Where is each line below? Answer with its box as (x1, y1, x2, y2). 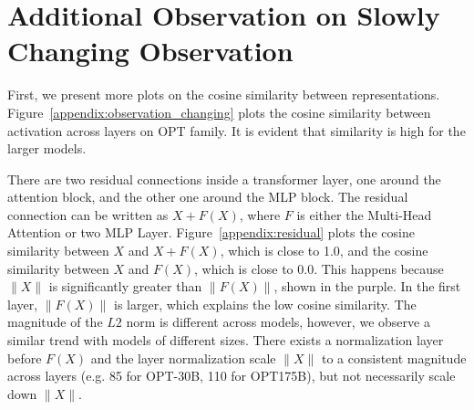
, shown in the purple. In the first (273, 277, 461, 296)
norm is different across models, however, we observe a (126, 312, 430, 331)
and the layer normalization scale (90, 348, 276, 367)
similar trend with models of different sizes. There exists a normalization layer (7, 331, 444, 350)
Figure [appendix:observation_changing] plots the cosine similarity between (7, 102, 431, 121)
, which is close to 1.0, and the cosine (220, 241, 428, 260)
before (7, 348, 42, 367)
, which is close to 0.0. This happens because (193, 258, 444, 278)
